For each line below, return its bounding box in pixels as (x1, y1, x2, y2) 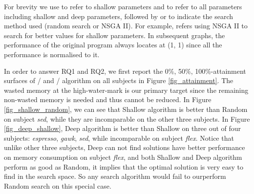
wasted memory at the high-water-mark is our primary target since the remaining (4, 85, 249, 95)
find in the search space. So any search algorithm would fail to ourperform (4, 171, 226, 181)
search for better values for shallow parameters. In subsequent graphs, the (4, 30, 225, 40)
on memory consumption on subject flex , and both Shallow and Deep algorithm (4, 151, 242, 162)
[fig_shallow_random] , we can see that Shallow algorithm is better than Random (4, 104, 248, 114)
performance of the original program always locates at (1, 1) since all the (4, 40, 222, 50)
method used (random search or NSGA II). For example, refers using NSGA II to (4, 21, 248, 31)
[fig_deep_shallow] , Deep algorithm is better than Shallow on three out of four (4, 123, 241, 133)
